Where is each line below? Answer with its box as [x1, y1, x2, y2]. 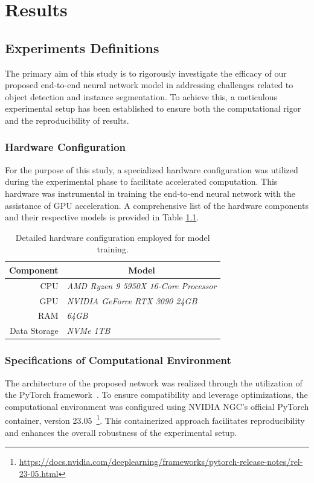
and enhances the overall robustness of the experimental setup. [5, 426, 237, 438]
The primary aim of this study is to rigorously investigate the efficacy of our [5, 66, 287, 79]
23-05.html [19, 467, 59, 479]
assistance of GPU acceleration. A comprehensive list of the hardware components [5, 199, 309, 211]
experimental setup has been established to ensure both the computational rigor [5, 102, 301, 115]
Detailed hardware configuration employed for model [15, 231, 210, 243]
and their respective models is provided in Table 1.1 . [5, 211, 199, 223]
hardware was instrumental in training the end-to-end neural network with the [5, 187, 296, 199]
